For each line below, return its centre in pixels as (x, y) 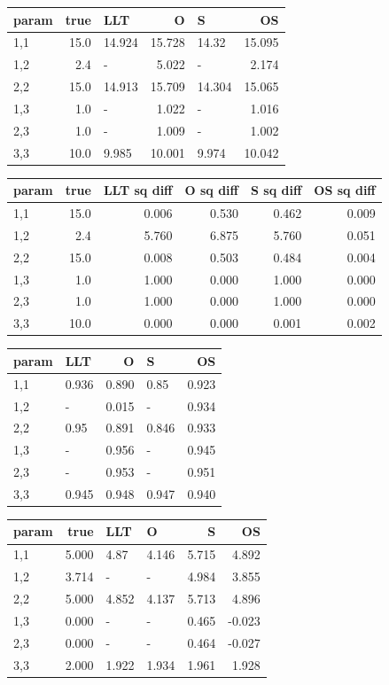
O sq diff (211, 190)
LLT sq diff (138, 190)
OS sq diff (345, 190)
